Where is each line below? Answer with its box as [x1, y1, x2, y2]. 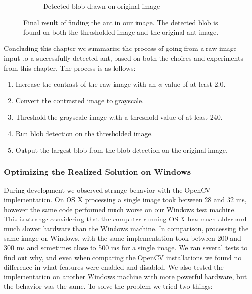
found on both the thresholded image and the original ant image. [23, 26, 219, 37]
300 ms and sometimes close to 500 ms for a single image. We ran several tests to [4, 242, 248, 252]
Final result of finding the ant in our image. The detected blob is [23, 17, 218, 27]
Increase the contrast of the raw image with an [15, 79, 156, 89]
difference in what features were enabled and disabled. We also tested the [4, 262, 224, 272]
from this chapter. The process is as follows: [4, 62, 136, 73]
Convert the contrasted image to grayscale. [15, 95, 144, 105]
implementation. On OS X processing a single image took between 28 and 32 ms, [4, 194, 247, 204]
